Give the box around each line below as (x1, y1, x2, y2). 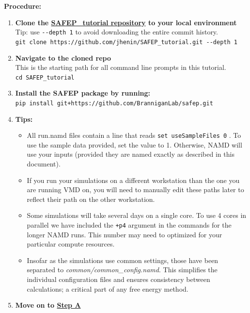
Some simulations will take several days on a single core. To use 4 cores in (27, 210, 247, 220)
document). (27, 159, 61, 169)
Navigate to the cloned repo (15, 52, 111, 63)
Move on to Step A (15, 300, 81, 310)
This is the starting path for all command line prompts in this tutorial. (15, 62, 226, 72)
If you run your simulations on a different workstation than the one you (27, 175, 240, 185)
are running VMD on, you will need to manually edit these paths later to (27, 184, 244, 195)
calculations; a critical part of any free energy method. (27, 283, 188, 294)
